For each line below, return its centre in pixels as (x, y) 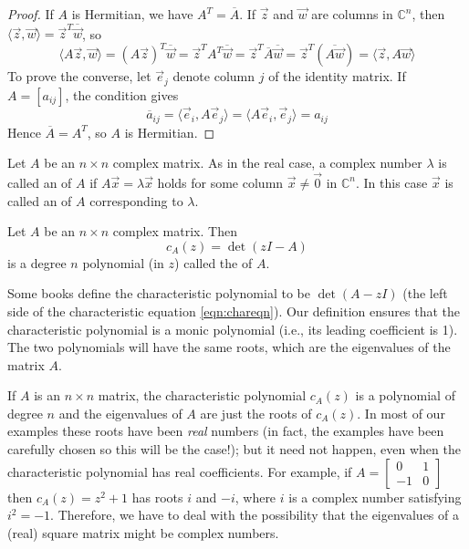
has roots (157, 497)
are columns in (352, 14)
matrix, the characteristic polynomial (202, 395)
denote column (214, 76)
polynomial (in (123, 262)
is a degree (37, 262)
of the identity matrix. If (337, 76)
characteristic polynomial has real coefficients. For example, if (180, 471)
